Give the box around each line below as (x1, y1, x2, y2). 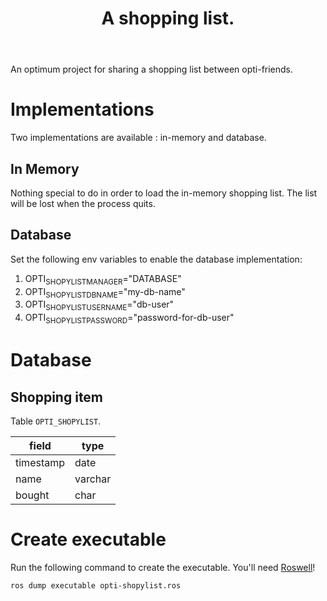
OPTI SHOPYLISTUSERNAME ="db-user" (24, 298, 175, 313)
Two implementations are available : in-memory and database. (10, 132, 267, 144)
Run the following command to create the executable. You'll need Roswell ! (10, 561, 316, 573)
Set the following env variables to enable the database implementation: (10, 253, 303, 265)
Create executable (10, 528, 167, 551)
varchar (74, 472, 112, 486)
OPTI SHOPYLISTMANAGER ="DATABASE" (24, 272, 182, 287)
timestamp (15, 455, 66, 469)
